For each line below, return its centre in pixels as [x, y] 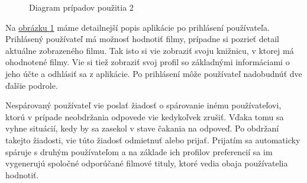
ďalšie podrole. [32, 85]
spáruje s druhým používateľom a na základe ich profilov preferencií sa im [139, 151]
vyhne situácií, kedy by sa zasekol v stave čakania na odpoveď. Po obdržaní [142, 128]
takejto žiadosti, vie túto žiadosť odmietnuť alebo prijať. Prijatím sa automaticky [153, 139]
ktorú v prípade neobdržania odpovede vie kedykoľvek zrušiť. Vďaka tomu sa [145, 116]
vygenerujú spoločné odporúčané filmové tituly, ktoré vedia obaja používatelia [147, 163]
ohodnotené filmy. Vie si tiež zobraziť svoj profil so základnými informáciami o [148, 62]
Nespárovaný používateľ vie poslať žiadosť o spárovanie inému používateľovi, [143, 105]
